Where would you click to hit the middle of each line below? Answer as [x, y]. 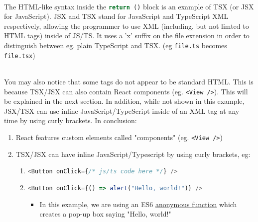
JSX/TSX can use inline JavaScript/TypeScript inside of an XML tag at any [122, 111]
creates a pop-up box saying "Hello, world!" [105, 214]
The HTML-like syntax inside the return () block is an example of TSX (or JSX [129, 6]
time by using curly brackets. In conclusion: [70, 120]
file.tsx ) [20, 55]
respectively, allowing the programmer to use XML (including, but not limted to [127, 26]
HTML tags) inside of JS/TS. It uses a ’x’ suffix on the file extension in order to [127, 36]
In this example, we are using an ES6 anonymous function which [138, 204]
